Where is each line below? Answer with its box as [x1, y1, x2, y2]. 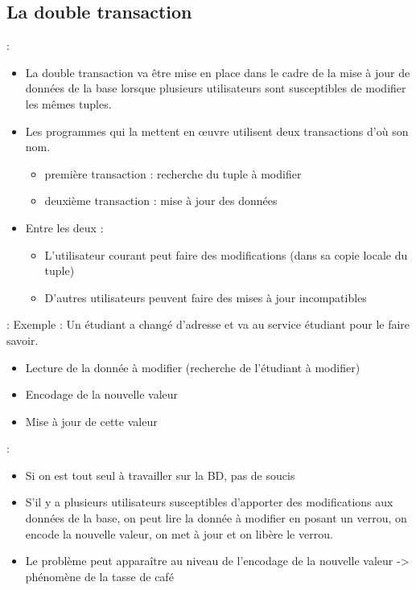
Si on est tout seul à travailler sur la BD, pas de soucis [25, 466, 295, 483]
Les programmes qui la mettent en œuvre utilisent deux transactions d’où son [25, 122, 409, 139]
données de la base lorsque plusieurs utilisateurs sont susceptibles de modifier [25, 80, 406, 96]
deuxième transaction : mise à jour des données [44, 192, 278, 209]
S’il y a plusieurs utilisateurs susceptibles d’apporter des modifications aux [25, 494, 393, 510]
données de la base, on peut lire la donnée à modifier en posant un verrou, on [25, 510, 407, 526]
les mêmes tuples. [25, 95, 112, 112]
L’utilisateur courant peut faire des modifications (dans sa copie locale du [44, 246, 408, 263]
